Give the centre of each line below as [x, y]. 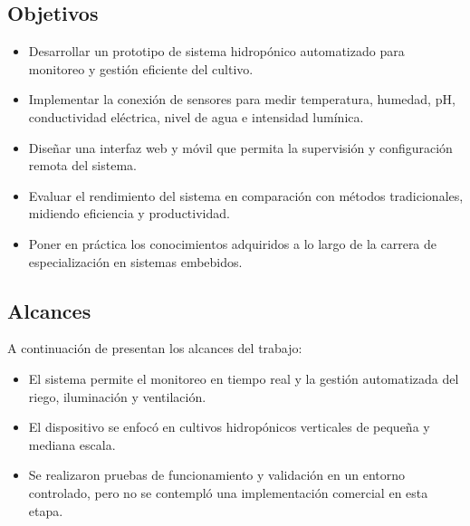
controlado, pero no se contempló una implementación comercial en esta [228, 492]
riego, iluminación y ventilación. [117, 396]
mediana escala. [72, 444]
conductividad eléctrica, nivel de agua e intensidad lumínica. [196, 116]
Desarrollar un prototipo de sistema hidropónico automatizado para [216, 51]
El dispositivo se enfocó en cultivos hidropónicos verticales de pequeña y [229, 427]
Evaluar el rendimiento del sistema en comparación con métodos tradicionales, [246, 195]
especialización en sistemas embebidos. [135, 261]
